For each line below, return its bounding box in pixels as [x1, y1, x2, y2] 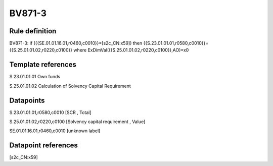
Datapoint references [9, 141, 78, 150]
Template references [9, 61, 77, 69]
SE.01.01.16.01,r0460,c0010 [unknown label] [9, 128, 101, 134]
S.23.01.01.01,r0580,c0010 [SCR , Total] [9, 109, 92, 116]
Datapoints [9, 96, 45, 104]
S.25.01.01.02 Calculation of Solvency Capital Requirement [9, 83, 131, 89]
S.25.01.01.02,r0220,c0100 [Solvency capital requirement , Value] [9, 119, 146, 125]
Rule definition [9, 27, 57, 35]
